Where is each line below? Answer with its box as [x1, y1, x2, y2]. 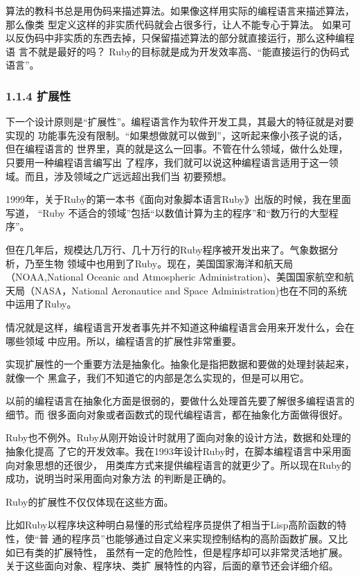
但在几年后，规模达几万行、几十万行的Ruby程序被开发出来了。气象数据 [6, 242, 329, 256]
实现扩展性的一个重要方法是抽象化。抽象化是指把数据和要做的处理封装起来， [6, 357, 354, 371]
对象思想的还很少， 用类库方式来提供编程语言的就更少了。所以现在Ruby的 [15, 457, 352, 472]
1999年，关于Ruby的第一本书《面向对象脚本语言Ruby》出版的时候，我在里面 [6, 192, 351, 206]
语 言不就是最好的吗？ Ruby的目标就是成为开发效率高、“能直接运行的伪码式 [6, 44, 350, 58]
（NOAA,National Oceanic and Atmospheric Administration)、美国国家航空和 [6, 269, 345, 284]
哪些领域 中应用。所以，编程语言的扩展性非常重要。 [6, 333, 242, 348]
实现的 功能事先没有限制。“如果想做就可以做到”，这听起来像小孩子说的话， [6, 127, 348, 142]
